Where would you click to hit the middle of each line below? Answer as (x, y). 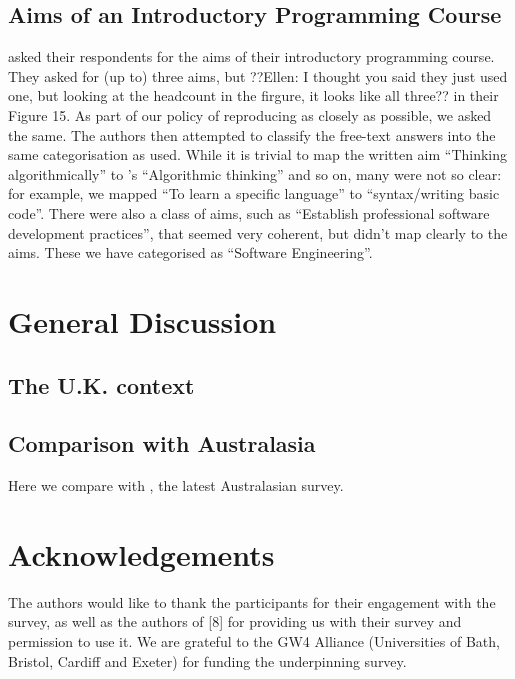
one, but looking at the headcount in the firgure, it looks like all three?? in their (253, 95)
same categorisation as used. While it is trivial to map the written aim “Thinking (258, 154)
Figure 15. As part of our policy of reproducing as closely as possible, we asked (250, 114)
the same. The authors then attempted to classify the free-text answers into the (252, 134)
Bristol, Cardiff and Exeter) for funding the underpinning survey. (207, 660)
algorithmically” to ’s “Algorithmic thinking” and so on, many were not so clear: (255, 173)
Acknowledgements (141, 553)
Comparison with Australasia (162, 443)
